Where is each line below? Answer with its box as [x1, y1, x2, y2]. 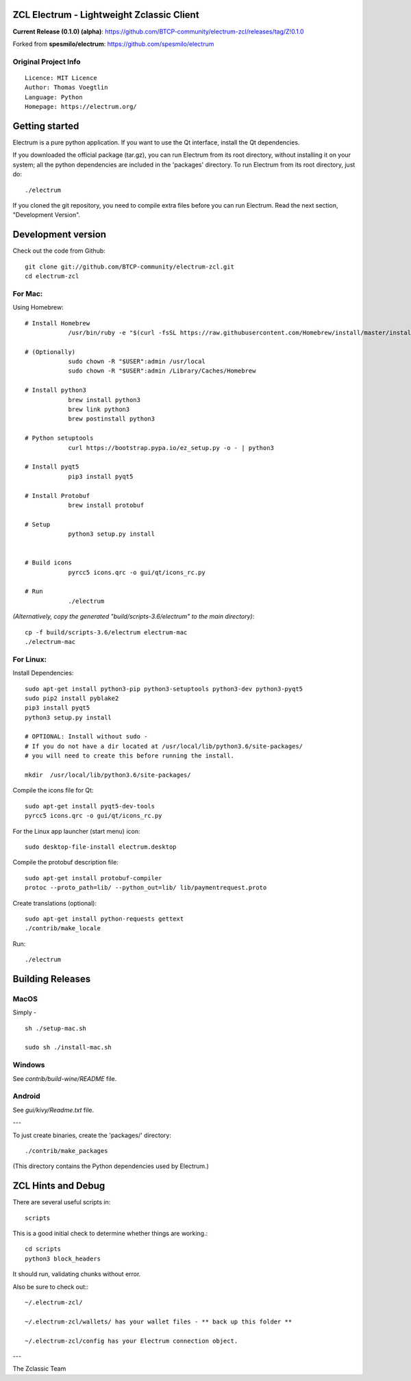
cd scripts [25, 1245, 62, 1253]
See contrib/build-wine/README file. [12, 1074, 117, 1082]
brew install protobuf [68, 501, 145, 509]
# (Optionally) [25, 348, 76, 356]
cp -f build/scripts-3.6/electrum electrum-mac [25, 628, 188, 636]
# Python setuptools [25, 434, 94, 442]
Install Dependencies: [12, 669, 74, 677]
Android [12, 1091, 40, 1101]
